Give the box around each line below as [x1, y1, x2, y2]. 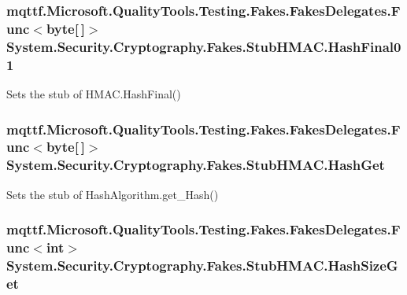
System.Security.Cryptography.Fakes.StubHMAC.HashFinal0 [6, 36, 401, 56]
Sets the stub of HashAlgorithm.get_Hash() [6, 186, 219, 202]
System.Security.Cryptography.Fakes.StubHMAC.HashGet [6, 155, 385, 175]
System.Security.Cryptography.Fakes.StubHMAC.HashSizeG [6, 256, 398, 275]
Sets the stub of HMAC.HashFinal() [6, 85, 181, 101]
